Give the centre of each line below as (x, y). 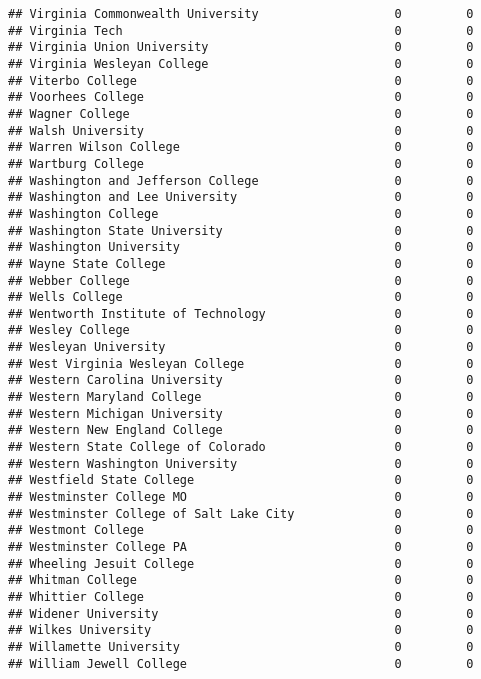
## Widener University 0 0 (241, 613)
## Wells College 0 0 (241, 297)
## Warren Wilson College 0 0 (241, 147)
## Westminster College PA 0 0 (241, 547)
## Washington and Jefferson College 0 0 (241, 180)
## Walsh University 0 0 (241, 130)
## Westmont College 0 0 (241, 530)
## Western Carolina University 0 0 (241, 380)
